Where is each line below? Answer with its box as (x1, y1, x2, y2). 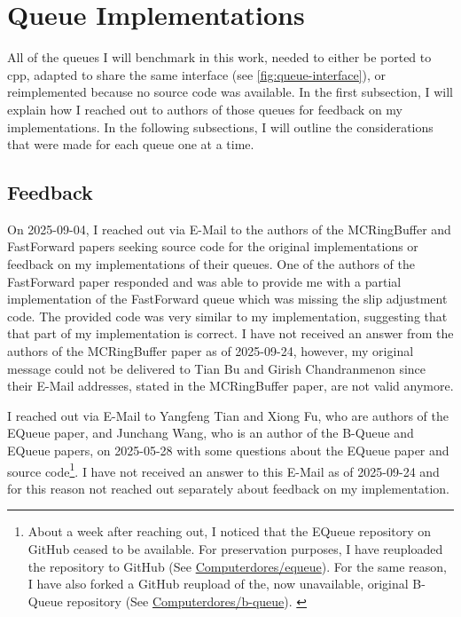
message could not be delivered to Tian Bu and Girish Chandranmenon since (7, 359, 426, 377)
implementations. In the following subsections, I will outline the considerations (7, 117, 434, 136)
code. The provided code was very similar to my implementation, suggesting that (7, 306, 448, 325)
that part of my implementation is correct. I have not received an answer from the (7, 324, 454, 343)
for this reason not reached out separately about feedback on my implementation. (7, 479, 449, 497)
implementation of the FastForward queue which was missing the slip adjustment (7, 289, 448, 308)
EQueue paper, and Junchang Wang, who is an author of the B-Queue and (7, 423, 414, 442)
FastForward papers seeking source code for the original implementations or (7, 237, 418, 256)
